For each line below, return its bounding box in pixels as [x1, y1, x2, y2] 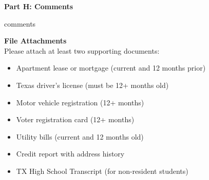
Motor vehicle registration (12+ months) [16, 97, 144, 107]
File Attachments [4, 35, 67, 46]
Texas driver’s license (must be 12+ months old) [16, 79, 169, 90]
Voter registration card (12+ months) [16, 114, 135, 125]
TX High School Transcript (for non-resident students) [16, 165, 188, 176]
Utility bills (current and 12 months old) [16, 131, 144, 142]
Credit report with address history [16, 148, 125, 159]
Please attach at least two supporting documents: [4, 45, 160, 56]
